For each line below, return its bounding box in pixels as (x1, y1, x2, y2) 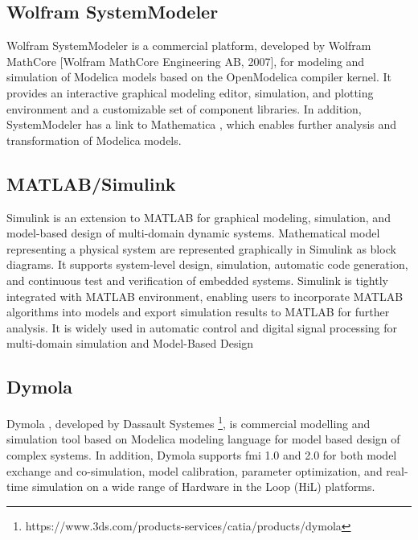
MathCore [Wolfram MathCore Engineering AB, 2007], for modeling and (6, 52, 365, 69)
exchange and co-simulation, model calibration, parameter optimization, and (6, 462, 383, 479)
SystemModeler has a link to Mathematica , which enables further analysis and (6, 116, 397, 133)
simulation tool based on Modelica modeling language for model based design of (6, 431, 400, 447)
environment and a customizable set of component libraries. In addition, (6, 100, 362, 117)
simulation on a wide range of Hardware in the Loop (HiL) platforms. (31, 478, 375, 495)
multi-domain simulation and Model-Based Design (6, 335, 254, 352)
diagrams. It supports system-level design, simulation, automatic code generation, (6, 256, 408, 273)
